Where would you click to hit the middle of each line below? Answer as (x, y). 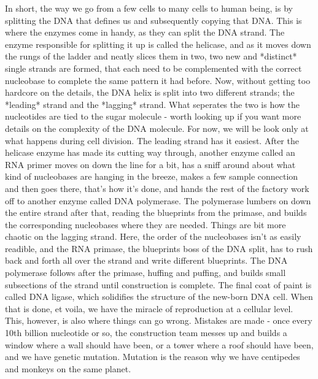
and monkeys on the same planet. (68, 368)
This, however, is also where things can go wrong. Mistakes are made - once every (159, 320)
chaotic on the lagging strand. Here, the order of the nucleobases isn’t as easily (153, 236)
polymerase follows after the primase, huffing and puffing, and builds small (145, 273)
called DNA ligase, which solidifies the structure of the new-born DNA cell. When (159, 297)
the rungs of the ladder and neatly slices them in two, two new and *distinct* (151, 56)
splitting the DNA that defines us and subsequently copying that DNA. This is (153, 20)
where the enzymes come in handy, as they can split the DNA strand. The (145, 32)
